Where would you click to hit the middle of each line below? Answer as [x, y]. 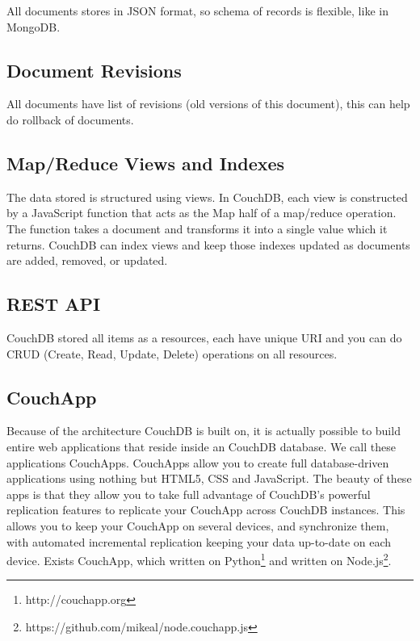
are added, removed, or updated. [87, 260]
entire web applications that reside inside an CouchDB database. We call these [201, 446]
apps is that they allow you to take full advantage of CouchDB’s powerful [189, 494]
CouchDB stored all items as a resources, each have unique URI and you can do [204, 337]
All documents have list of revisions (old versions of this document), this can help [208, 104]
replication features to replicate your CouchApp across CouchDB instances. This [206, 510]
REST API [54, 304]
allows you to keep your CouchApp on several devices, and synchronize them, [198, 525]
